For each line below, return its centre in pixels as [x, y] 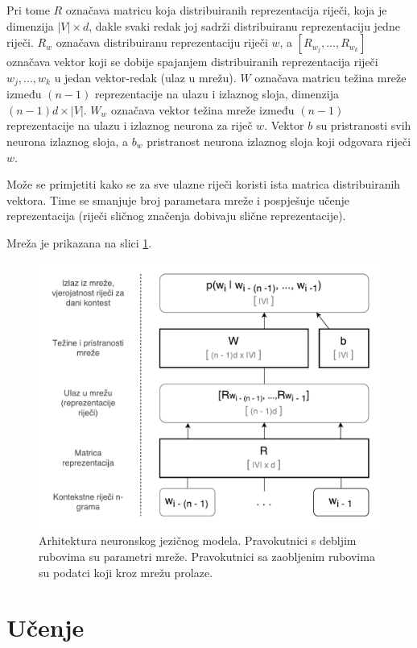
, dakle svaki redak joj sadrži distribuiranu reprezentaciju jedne [244, 25]
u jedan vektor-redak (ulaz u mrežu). [145, 77]
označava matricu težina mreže [330, 77]
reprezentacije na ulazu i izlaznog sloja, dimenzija [217, 94]
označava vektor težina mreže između [203, 109]
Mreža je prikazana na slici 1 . [79, 242]
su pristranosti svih [363, 125]
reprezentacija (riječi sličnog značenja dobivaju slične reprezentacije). [176, 216]
